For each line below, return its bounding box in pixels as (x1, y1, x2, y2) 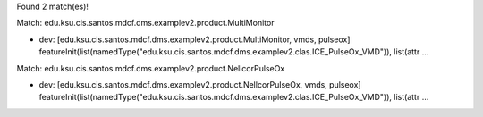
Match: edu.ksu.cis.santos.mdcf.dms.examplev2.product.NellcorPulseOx (16, 63, 285, 73)
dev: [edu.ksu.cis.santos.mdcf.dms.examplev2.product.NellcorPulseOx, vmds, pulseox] (38, 79, 361, 89)
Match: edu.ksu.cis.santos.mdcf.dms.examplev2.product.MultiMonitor (16, 18, 275, 29)
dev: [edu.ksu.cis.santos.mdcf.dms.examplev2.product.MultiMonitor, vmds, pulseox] (38, 34, 351, 45)
